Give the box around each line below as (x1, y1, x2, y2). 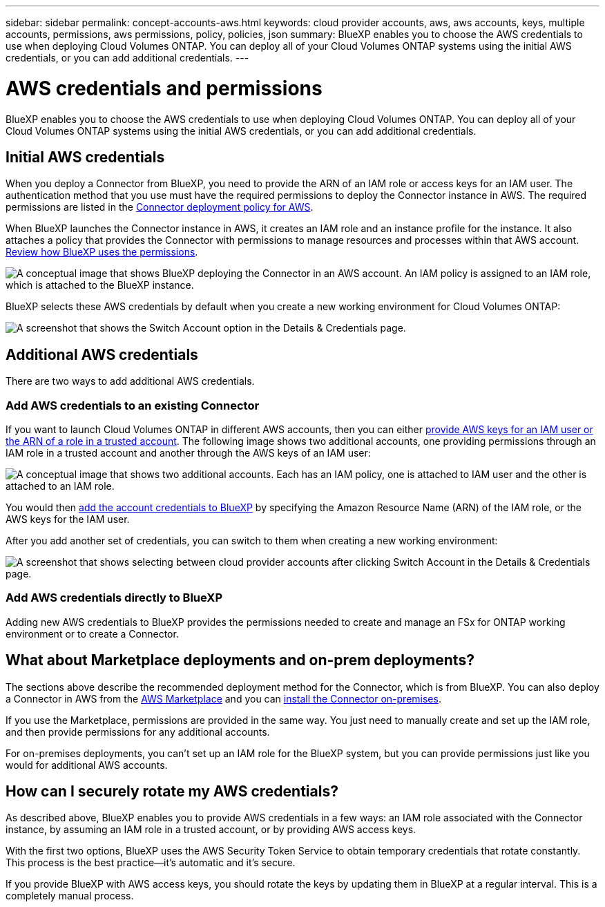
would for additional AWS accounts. (6, 758, 168, 771)
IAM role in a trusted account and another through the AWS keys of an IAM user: (6, 446, 371, 459)
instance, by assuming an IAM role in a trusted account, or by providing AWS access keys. (6, 823, 416, 836)
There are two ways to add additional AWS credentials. (6, 375, 255, 388)
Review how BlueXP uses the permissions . (6, 246, 198, 258)
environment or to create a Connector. (6, 627, 179, 640)
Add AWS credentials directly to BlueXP (6, 591, 222, 605)
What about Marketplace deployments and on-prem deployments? (6, 651, 474, 669)
